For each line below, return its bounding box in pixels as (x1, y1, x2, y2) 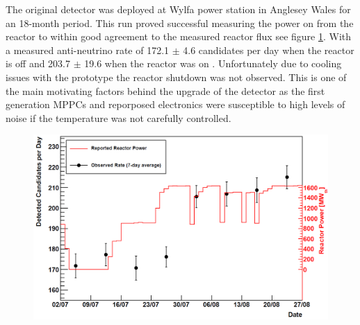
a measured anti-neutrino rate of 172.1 (6, 42, 170, 57)
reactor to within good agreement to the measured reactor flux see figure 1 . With (6, 29, 352, 44)
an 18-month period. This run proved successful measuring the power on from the (6, 15, 354, 30)
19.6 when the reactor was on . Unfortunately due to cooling (84, 56, 342, 71)
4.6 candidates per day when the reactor (183, 42, 354, 57)
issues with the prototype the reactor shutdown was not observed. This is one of (6, 69, 347, 84)
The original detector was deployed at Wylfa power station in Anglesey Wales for (6, 2, 351, 16)
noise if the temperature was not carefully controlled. (6, 110, 231, 125)
